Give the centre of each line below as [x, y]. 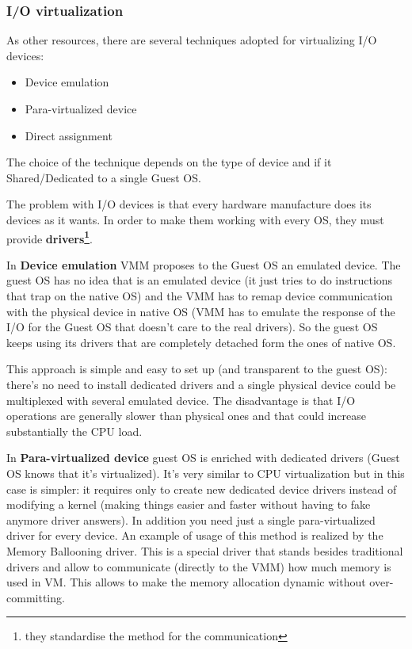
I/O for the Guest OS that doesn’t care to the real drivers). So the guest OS [192, 327]
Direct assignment [69, 135]
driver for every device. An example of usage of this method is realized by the [195, 535]
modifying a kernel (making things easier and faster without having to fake [189, 504]
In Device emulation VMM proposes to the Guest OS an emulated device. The [204, 264]
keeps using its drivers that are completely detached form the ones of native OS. [201, 342]
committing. [36, 597]
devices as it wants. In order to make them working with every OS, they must [195, 219]
